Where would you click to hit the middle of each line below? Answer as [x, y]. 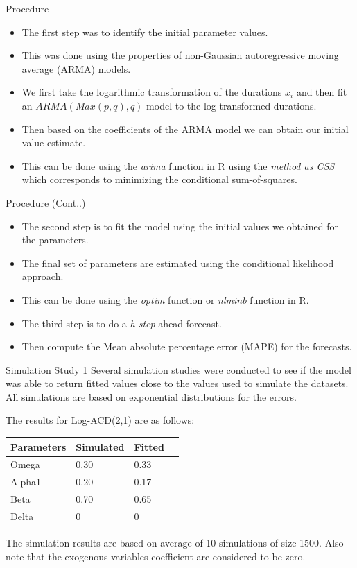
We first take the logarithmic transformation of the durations [152, 92]
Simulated [100, 446]
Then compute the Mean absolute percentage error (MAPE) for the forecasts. [187, 346]
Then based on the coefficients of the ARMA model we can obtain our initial [185, 129]
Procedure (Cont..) [46, 202]
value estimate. [54, 143]
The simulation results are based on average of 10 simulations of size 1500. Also [175, 543]
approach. [43, 276]
